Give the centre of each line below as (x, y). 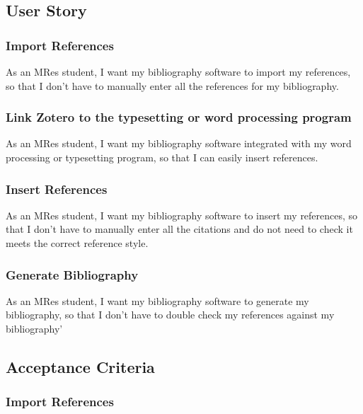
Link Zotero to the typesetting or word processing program (179, 117)
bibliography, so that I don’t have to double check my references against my (170, 315)
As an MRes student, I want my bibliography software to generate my (157, 300)
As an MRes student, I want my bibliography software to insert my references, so (182, 215)
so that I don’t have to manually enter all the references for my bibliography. (172, 85)
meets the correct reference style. (77, 243)
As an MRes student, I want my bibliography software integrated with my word (179, 143)
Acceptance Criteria (80, 366)
